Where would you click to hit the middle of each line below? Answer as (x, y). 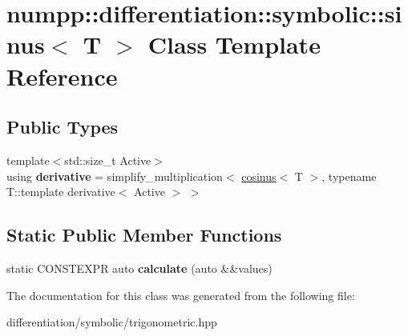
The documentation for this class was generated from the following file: (181, 295)
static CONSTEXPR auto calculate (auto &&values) (139, 268)
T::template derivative (61, 192)
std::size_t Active (108, 160)
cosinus (259, 176)
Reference (62, 76)
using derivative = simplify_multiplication (115, 176)
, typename (349, 176)
